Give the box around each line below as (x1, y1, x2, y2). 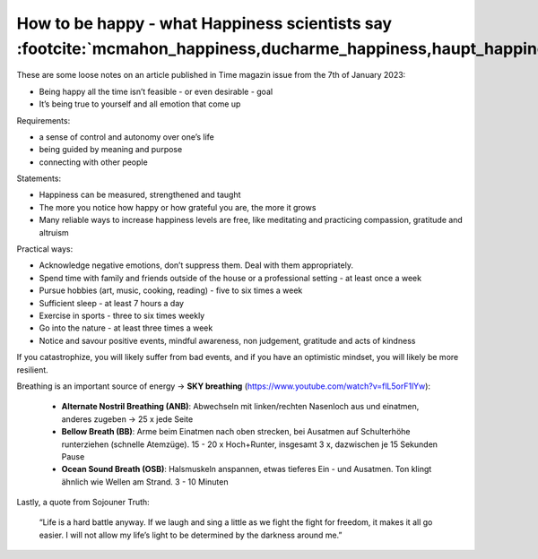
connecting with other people (39, 157, 148, 168)
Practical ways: (16, 244, 74, 254)
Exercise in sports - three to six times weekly (39, 310, 205, 321)
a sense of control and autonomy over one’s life (39, 131, 214, 142)
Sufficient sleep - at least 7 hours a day (39, 297, 184, 308)
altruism (39, 227, 69, 237)
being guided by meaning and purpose (39, 144, 183, 155)
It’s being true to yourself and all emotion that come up (39, 99, 241, 109)
